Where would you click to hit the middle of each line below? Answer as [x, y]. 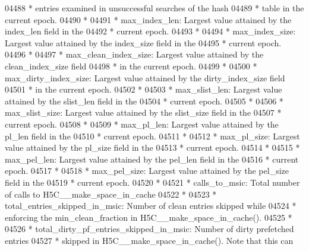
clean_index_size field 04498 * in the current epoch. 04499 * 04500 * [131, 66]
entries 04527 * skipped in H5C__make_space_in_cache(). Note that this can [149, 240]
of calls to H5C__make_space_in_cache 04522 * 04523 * [111, 194]
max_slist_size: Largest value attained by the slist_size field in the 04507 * [143, 112]
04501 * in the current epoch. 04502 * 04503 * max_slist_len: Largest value [144, 89]
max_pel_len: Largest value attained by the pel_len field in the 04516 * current [152, 159]
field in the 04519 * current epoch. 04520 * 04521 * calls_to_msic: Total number [152, 182]
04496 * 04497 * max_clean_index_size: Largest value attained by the [134, 54]
